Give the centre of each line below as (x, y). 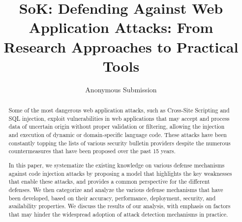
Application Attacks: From (121, 27)
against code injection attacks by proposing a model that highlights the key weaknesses (120, 173)
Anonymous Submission (121, 89)
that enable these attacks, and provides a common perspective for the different (109, 181)
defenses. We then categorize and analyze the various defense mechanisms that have (116, 189)
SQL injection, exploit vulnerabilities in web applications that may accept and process (119, 118)
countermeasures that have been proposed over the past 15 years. (92, 151)
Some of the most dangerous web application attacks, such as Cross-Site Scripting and (119, 110)
